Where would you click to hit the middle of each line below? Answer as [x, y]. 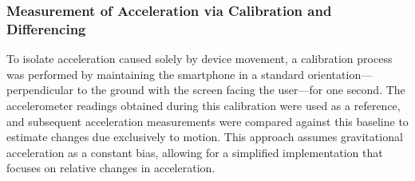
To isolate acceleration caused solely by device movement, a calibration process [200, 59]
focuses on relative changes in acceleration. [111, 168]
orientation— [340, 74]
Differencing [46, 28]
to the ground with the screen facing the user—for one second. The [241, 90]
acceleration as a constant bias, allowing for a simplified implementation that [195, 152]
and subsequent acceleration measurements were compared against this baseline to [207, 121]
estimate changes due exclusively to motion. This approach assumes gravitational [205, 137]
